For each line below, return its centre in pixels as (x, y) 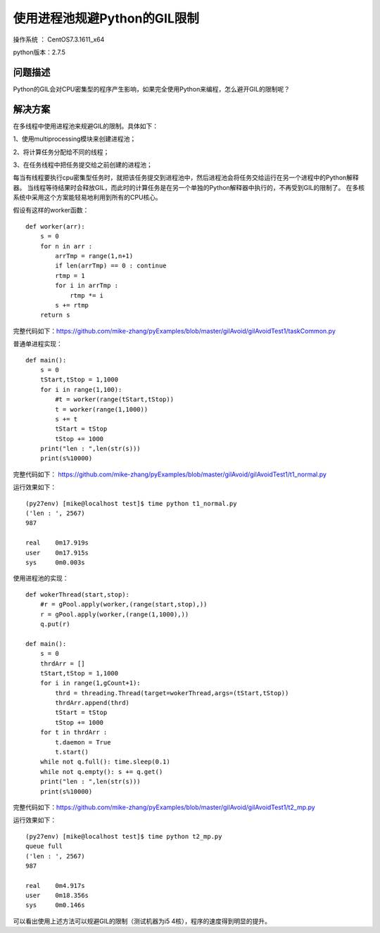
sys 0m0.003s (55, 562)
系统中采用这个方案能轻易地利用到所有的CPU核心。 (87, 198)
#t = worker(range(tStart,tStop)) (115, 400)
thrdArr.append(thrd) (93, 703)
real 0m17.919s (57, 543)
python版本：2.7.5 (39, 52)
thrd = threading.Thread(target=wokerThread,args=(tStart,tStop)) (172, 693)
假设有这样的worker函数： (51, 210)
